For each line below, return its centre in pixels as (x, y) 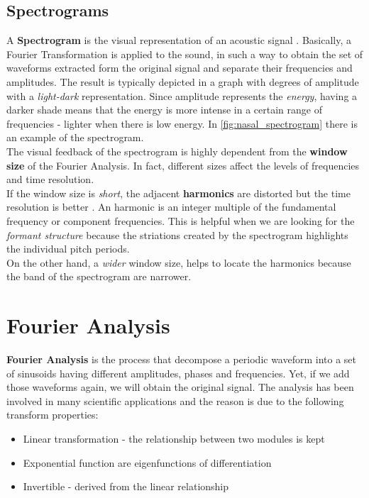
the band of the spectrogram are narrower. (99, 276)
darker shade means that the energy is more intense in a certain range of (165, 110)
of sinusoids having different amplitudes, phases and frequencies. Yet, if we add (178, 373)
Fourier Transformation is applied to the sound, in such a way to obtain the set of (185, 54)
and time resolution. (50, 179)
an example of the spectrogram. (75, 137)
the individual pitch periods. (68, 249)
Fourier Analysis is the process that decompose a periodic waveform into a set (182, 359)
